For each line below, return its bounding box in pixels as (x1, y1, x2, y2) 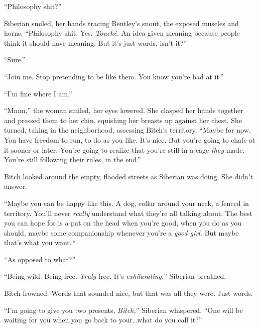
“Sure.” (4, 54, 26, 65)
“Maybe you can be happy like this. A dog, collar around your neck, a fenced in (4, 197, 249, 208)
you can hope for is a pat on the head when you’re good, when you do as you (4, 217, 242, 228)
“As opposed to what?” (4, 254, 76, 264)
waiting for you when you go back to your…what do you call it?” (4, 314, 202, 325)
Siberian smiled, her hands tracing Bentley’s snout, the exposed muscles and (4, 18, 239, 28)
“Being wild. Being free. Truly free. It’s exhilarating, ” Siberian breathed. (4, 271, 226, 281)
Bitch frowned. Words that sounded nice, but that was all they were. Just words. (4, 288, 253, 298)
